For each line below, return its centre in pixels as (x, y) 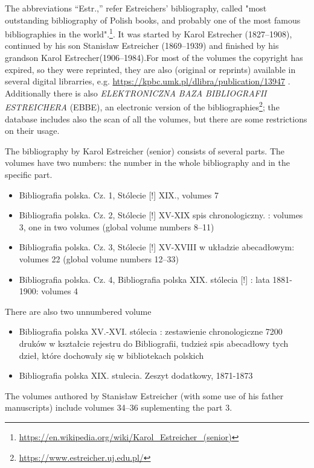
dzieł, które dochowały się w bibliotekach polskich (111, 355)
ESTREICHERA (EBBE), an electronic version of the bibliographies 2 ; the (142, 106)
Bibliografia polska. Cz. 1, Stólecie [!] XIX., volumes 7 (119, 194)
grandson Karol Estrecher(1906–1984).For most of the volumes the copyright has (154, 58)
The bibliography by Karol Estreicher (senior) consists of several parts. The (145, 150)
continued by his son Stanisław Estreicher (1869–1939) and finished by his (142, 46)
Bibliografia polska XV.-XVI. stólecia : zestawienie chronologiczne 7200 (151, 331)
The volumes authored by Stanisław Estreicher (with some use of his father (144, 395)
